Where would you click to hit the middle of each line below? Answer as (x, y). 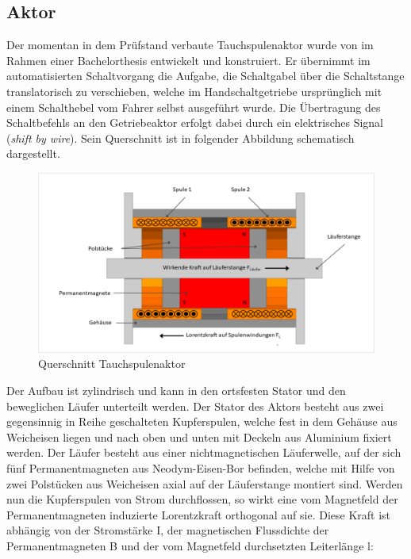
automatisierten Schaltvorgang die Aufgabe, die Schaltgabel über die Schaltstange (205, 76)
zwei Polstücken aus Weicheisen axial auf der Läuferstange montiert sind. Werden (205, 483)
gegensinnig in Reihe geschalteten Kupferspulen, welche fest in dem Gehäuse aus (202, 421)
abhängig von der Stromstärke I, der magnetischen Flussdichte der (168, 530)
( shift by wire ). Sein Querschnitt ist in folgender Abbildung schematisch (181, 138)
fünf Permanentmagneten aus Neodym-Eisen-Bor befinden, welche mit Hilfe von (201, 468)
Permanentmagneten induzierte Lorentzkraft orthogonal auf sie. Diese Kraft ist (199, 514)
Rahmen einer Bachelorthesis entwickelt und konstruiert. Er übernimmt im (188, 60)
